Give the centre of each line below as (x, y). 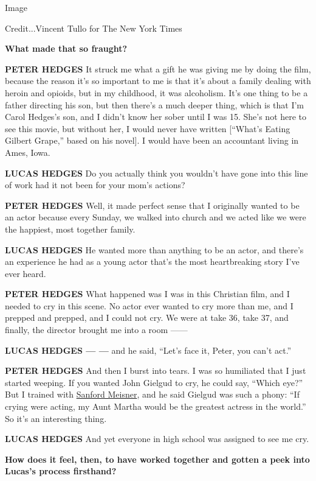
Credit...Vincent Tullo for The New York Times (94, 28)
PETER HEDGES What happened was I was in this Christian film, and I (147, 294)
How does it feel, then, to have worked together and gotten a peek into (157, 459)
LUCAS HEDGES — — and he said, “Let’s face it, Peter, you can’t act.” (148, 350)
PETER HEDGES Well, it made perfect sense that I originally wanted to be (152, 205)
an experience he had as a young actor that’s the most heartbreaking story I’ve (152, 262)
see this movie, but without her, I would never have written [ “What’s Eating (148, 128)
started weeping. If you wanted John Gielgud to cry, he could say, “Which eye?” (154, 382)
